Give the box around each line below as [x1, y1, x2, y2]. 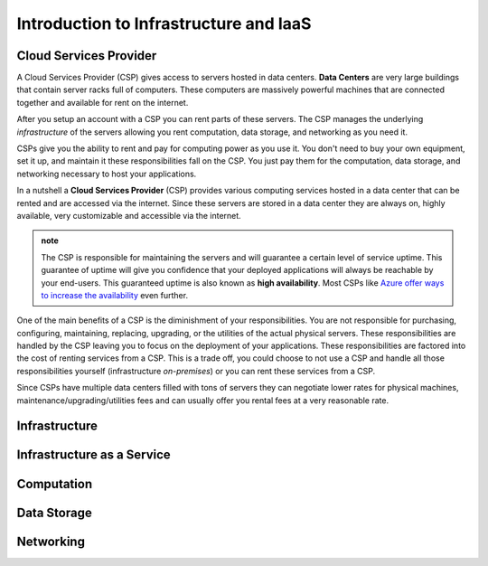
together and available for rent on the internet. [16, 97, 189, 108]
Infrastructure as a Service [16, 448, 171, 463]
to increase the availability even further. [41, 289, 189, 300]
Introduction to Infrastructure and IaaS [16, 14, 312, 33]
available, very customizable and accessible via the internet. [16, 210, 241, 221]
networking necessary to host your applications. [16, 168, 197, 179]
